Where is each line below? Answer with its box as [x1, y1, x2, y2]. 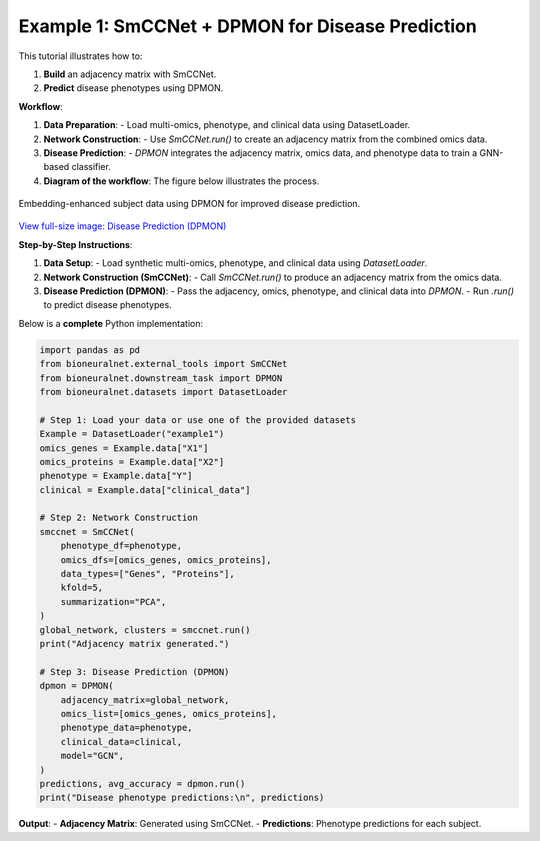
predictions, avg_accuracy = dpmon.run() [39, 778, 246, 789]
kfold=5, [60, 582, 104, 594]
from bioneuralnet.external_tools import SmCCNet [39, 358, 288, 370]
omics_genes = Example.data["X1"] [39, 442, 209, 454]
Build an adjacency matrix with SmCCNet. [43, 68, 217, 80]
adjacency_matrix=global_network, [60, 694, 230, 705]
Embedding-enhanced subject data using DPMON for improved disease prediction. [18, 198, 361, 210]
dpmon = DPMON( [39, 680, 114, 692]
